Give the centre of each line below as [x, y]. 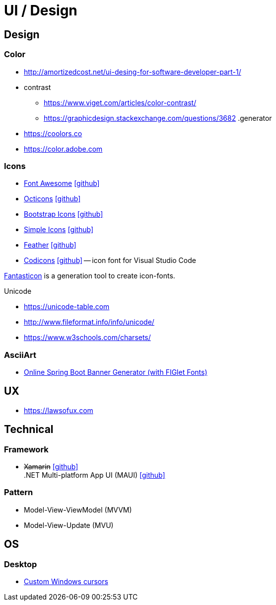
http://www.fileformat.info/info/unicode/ [89, 322]
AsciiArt [20, 355]
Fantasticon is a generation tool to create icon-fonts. [90, 276]
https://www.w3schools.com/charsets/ [87, 338]
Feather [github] [50, 245]
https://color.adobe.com [63, 149]
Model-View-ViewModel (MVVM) [78, 510]
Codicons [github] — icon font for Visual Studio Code [110, 260]
